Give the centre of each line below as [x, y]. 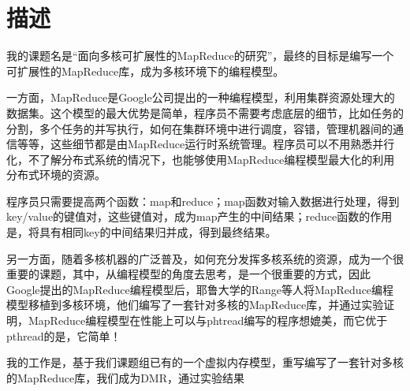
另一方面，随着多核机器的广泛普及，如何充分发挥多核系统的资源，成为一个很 [205, 258]
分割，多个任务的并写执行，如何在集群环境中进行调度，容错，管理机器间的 [199, 128]
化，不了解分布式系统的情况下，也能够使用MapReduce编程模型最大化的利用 [201, 159]
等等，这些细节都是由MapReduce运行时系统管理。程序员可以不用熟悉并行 [206, 144]
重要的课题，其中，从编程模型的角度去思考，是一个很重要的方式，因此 [188, 274]
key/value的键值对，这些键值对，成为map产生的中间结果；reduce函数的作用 [199, 216]
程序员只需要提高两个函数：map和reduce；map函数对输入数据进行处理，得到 [203, 201]
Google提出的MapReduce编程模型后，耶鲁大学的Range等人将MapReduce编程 [200, 289]
